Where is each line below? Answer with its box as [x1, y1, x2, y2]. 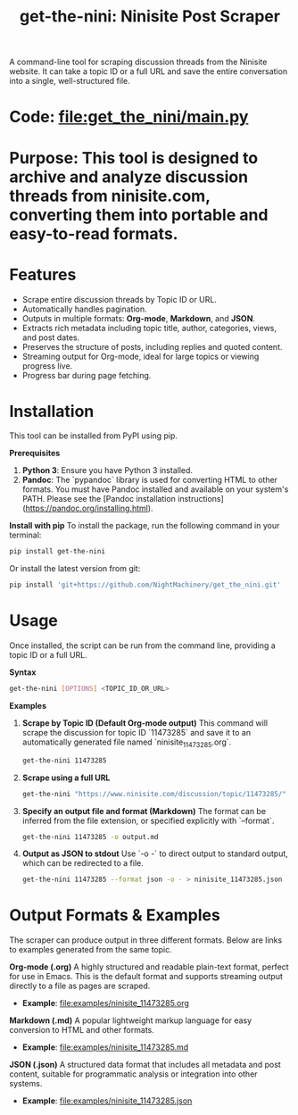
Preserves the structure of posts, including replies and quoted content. [21, 341, 283, 352]
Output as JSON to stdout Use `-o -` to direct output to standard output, [21, 848, 288, 859]
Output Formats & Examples [9, 905, 220, 926]
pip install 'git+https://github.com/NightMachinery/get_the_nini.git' [9, 580, 281, 590]
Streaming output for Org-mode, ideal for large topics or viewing [21, 351, 260, 362]
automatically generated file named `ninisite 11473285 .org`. [21, 736, 232, 749]
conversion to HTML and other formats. [9, 1025, 154, 1036]
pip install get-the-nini [9, 547, 105, 556]
